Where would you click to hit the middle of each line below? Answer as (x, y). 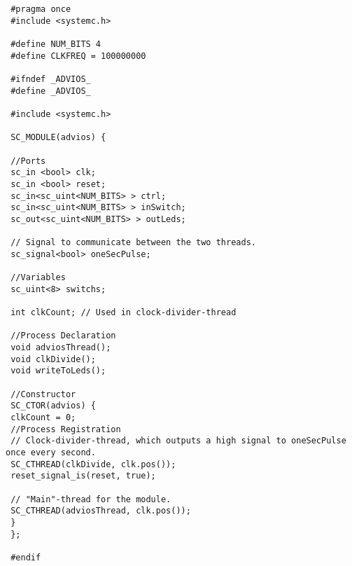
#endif (26, 557)
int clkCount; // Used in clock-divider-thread (124, 313)
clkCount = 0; (43, 417)
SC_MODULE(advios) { (58, 138)
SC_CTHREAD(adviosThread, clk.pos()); (101, 511)
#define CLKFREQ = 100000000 (78, 56)
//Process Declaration (63, 336)
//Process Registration (66, 429)
